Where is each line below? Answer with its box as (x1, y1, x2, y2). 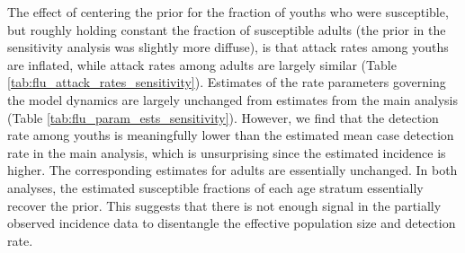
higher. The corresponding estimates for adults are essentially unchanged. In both (7, 161, 458, 179)
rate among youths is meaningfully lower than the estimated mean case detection (7, 126, 454, 144)
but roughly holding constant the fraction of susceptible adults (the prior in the (7, 20, 446, 39)
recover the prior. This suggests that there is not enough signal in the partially (7, 196, 442, 214)
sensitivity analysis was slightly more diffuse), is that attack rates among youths (7, 38, 449, 57)
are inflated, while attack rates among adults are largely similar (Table (7, 55, 397, 74)
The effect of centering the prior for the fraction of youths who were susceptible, (7, 3, 449, 21)
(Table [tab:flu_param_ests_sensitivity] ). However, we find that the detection (7, 108, 439, 126)
